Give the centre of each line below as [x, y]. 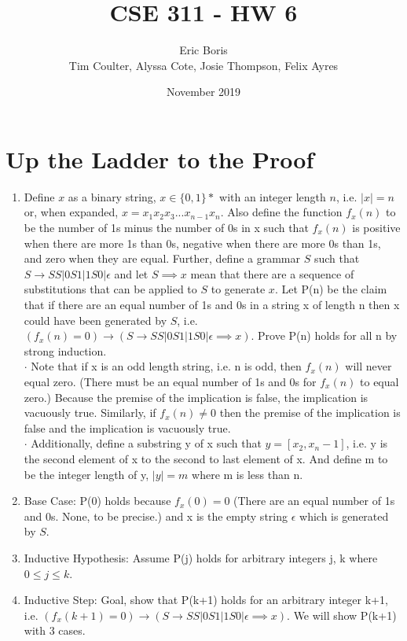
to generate [238, 289]
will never [368, 366]
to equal [379, 381]
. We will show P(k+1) [342, 615]
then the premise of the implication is [310, 413]
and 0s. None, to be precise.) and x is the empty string [156, 516]
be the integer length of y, [86, 474]
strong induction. [65, 350]
